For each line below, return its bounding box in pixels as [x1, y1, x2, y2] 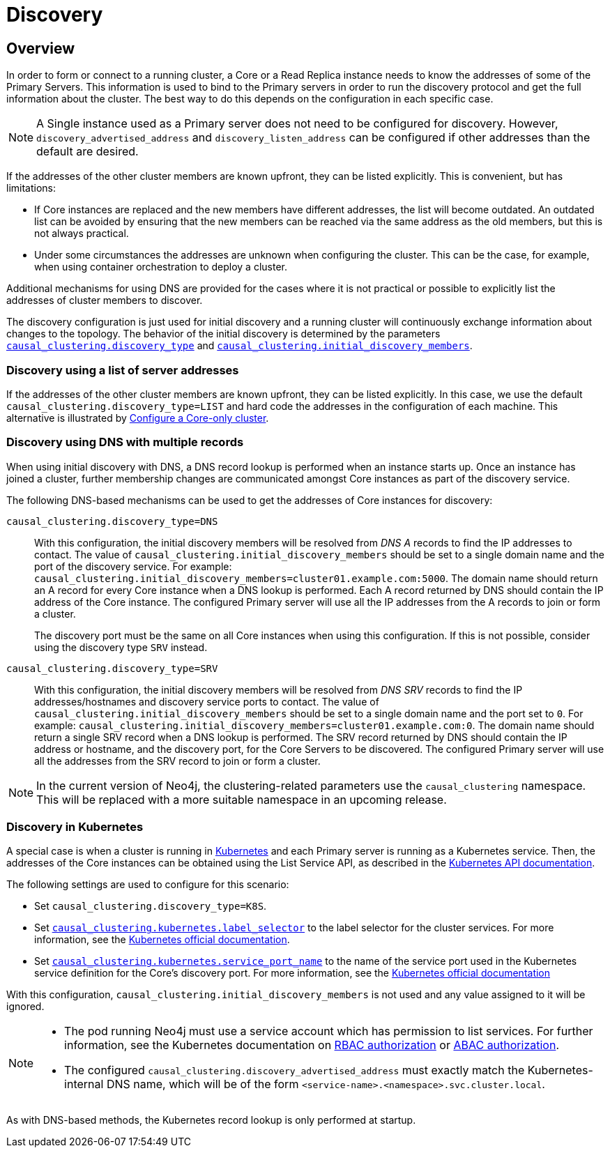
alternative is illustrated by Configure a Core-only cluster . [6, 411, 269, 424]
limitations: [6, 182, 56, 194]
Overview [6, 39, 75, 57]
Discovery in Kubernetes [6, 820, 144, 834]
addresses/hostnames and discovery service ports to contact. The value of [34, 695, 379, 708]
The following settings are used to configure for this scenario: [6, 878, 289, 891]
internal [64, 1077, 104, 1092]
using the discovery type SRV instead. [34, 641, 208, 653]
